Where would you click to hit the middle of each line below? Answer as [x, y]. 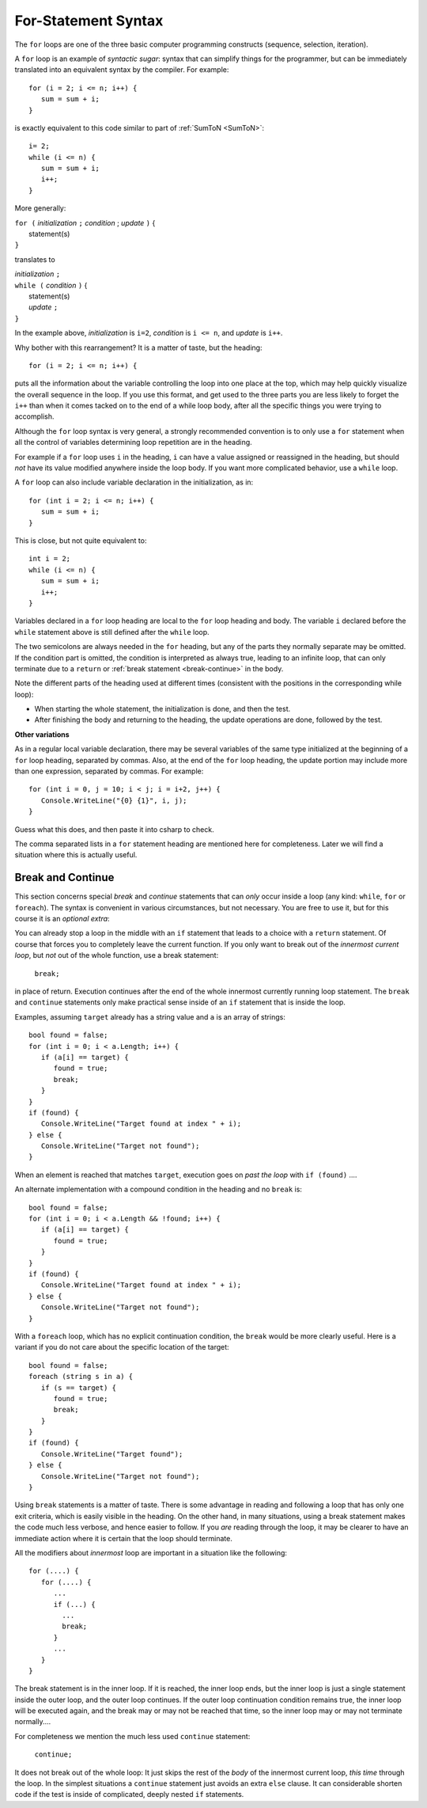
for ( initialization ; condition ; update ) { [85, 222]
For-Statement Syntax [89, 21]
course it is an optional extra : [62, 919]
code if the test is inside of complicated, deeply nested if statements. [129, 1795]
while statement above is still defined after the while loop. [112, 632]
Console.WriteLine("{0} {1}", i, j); [114, 800]
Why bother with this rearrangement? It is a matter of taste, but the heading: [138, 348]
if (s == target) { [79, 1388]
